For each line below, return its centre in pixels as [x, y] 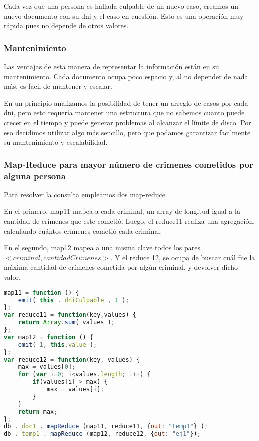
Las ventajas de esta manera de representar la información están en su [112, 66]
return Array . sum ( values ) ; [66, 322]
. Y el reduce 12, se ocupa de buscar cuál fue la [183, 257]
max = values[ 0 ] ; [47, 367]
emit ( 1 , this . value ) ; [58, 344]
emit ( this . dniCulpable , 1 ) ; [74, 300]
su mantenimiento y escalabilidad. [56, 142]
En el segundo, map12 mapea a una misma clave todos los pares [102, 247]
